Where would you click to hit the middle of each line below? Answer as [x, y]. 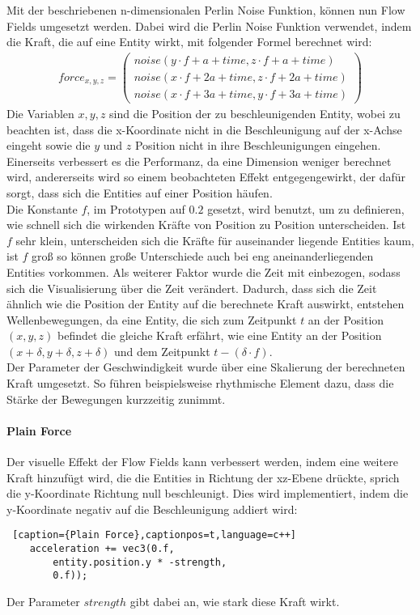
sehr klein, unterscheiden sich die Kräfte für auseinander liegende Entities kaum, [215, 240]
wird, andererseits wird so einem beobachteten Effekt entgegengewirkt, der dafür [206, 177]
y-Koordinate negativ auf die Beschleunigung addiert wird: [152, 509]
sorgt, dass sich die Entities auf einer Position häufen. [140, 192]
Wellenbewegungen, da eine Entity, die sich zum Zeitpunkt [152, 319]
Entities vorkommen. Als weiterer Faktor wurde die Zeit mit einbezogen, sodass [204, 271]
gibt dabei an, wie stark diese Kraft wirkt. [235, 602]
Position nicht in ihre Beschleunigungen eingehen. [258, 145]
